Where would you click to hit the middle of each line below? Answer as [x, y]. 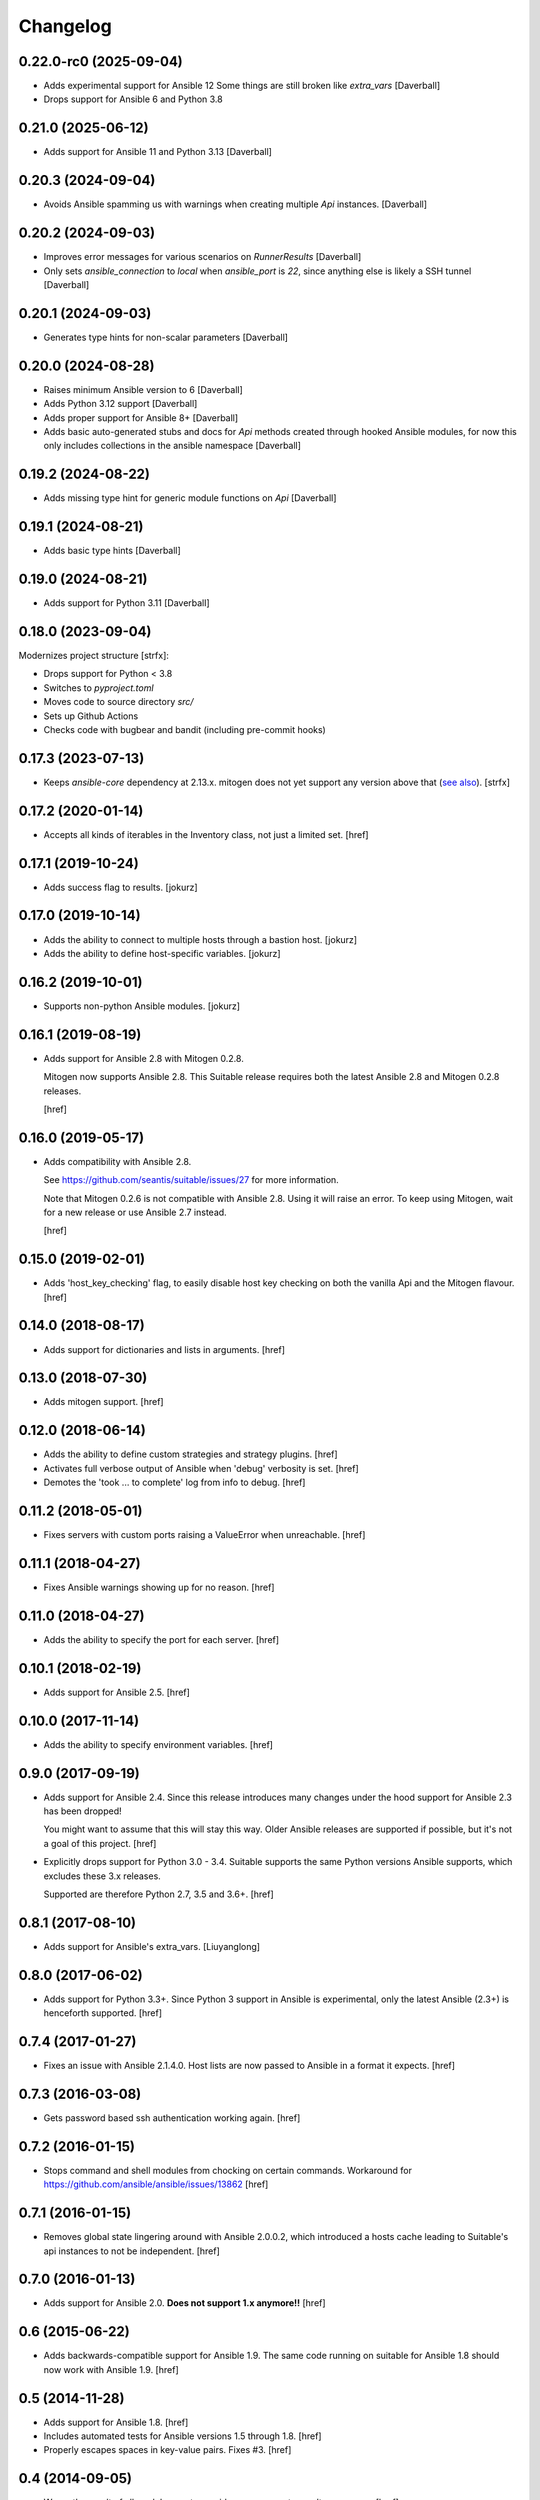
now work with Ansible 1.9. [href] [111, 2369]
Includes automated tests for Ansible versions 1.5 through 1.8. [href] [182, 2436]
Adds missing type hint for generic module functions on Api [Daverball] [190, 498]
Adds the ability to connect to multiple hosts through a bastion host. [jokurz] [200, 939]
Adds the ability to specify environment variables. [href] [158, 1744]
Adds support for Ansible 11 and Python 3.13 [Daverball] [157, 152]
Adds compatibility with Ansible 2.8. [117, 1161]
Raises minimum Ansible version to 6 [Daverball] [143, 389]
